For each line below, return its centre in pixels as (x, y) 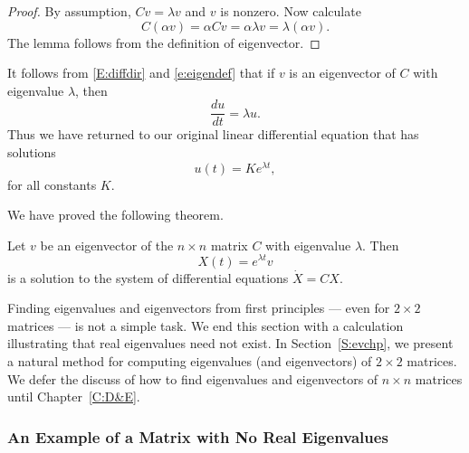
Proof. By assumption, (69, 11)
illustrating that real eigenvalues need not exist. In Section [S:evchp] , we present (230, 343)
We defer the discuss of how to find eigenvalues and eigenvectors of (193, 378)
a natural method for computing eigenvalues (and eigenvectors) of (190, 360)
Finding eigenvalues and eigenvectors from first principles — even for (199, 308)
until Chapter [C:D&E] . (74, 396)
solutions (32, 152)
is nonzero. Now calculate (291, 11)
